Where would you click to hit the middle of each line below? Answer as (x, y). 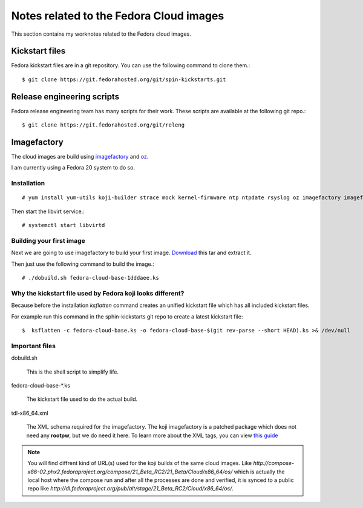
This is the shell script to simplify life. (73, 372)
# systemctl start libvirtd (64, 225)
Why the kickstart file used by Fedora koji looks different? (98, 293)
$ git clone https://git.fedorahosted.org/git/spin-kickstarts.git (124, 79)
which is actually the (259, 472)
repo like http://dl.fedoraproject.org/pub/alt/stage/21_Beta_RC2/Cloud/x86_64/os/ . (131, 489)
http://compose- (274, 463)
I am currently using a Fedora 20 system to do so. (73, 168)
